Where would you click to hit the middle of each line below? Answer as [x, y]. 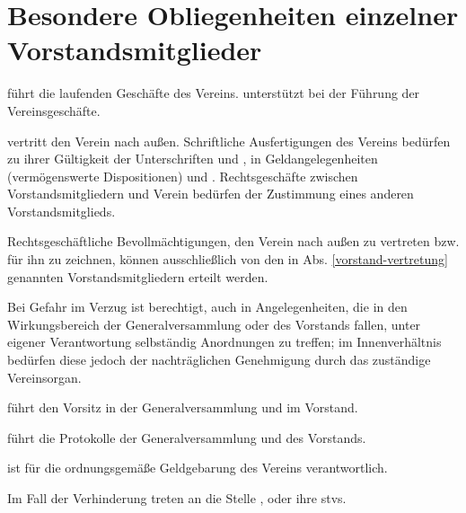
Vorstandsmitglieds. [62, 211]
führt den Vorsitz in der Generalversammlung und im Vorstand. [183, 407]
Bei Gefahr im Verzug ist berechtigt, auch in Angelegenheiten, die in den [207, 307]
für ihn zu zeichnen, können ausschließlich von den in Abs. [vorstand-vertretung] [228, 259]
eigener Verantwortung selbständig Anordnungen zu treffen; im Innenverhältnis [224, 342]
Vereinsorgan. [44, 377]
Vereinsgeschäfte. [54, 110]
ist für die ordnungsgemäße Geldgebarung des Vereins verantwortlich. [198, 468]
